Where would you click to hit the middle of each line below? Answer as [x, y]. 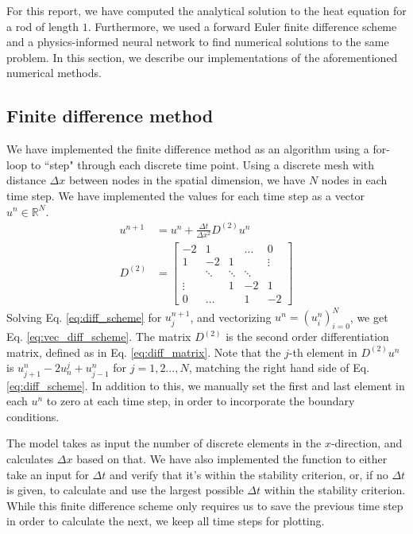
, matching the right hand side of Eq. [279, 368]
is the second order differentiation [307, 337]
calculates [30, 458]
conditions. [33, 416]
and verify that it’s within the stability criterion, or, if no [249, 474]
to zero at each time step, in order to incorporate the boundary [201, 401]
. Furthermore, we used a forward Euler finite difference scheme [242, 26]
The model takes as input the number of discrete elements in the [164, 443]
